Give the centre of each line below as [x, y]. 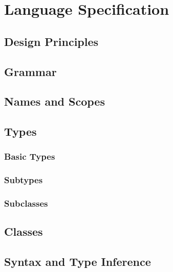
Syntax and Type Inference [78, 262]
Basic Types [30, 156]
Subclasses [26, 203]
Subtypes [24, 180]
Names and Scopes [55, 101]
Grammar [30, 71]
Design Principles [51, 41]
